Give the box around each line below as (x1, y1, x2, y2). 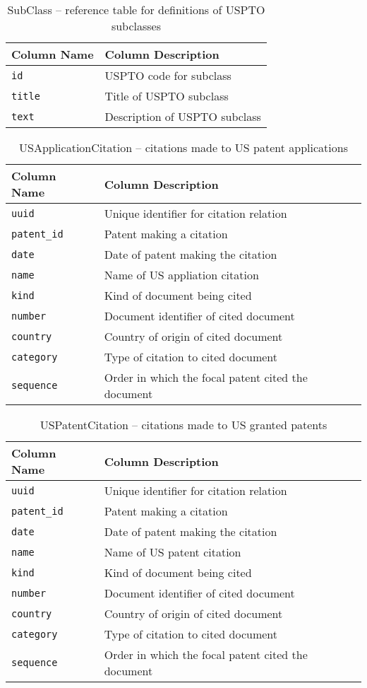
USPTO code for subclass (104, 67, 231, 83)
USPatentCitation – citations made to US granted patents (40, 416, 327, 433)
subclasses (111, 18, 162, 34)
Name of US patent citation (104, 544, 241, 560)
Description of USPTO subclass (104, 108, 261, 124)
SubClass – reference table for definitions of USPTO (7, 1, 265, 18)
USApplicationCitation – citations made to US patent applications (18, 139, 348, 156)
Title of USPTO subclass (104, 88, 229, 104)
